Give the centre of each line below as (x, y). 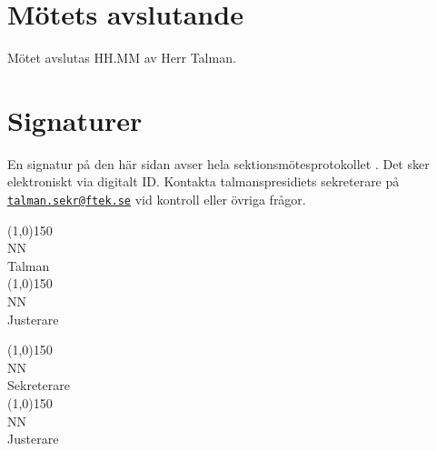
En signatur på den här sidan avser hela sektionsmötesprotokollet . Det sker (218, 163)
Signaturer (75, 120)
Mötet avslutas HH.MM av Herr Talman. (122, 58)
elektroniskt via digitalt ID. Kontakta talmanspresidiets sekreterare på (204, 181)
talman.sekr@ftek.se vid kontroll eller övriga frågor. (157, 200)
